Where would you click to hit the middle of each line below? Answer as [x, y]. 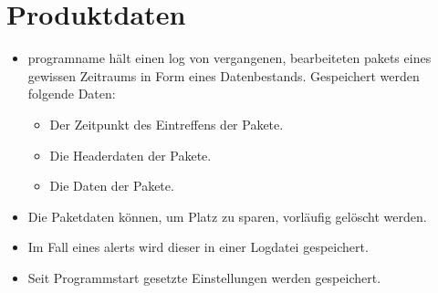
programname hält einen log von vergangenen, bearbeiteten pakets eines [229, 58]
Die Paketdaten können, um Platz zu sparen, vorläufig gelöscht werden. [227, 216]
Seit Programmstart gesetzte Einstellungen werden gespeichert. [204, 277]
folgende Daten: [72, 94]
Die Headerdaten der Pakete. [130, 155]
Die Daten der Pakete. [112, 186]
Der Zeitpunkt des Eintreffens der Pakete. [167, 124]
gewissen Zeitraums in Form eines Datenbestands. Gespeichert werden [224, 75]
